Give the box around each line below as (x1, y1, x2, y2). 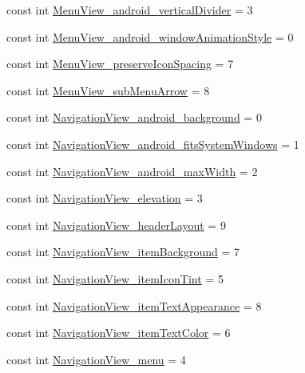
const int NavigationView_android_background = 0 (6, 109, 262, 126)
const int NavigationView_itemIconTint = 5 (6, 270, 224, 287)
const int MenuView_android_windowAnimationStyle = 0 (6, 28, 294, 45)
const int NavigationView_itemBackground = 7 (6, 243, 240, 260)
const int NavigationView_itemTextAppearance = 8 (6, 297, 262, 314)
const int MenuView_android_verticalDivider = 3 (6, 2, 253, 18)
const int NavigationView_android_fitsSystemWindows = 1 (6, 135, 299, 152)
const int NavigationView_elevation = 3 (6, 190, 203, 207)
